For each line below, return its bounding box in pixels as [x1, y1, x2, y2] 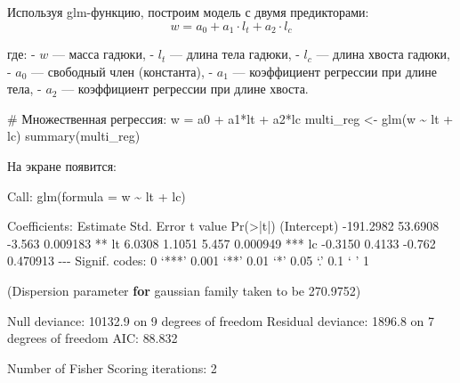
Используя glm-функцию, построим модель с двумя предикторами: [7, 3, 369, 20]
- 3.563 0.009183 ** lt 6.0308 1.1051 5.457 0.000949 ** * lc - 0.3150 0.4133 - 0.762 [7, 233, 436, 252]
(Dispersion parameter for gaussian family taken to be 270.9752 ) [7, 281, 361, 299]
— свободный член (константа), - [31, 61, 214, 80]
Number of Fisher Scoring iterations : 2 [7, 358, 217, 377]
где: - [7, 45, 36, 63]
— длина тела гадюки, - [169, 45, 300, 63]
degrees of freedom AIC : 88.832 [7, 329, 178, 347]
